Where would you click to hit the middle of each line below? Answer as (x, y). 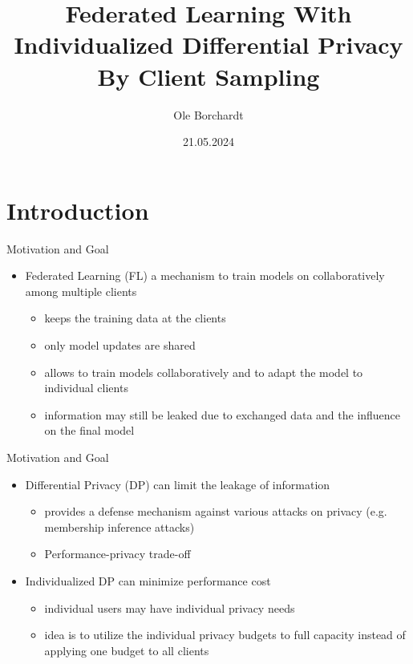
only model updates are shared (120, 345)
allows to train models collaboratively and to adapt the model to (204, 372)
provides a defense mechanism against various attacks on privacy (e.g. (216, 511)
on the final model (89, 430)
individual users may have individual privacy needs (170, 607)
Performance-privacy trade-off (117, 554)
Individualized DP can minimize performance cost (148, 580)
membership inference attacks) (119, 526)
